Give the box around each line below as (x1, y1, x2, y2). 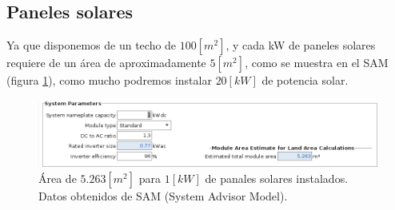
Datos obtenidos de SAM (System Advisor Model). (38, 187, 288, 204)
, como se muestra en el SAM (245, 54, 389, 71)
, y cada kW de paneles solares (225, 37, 376, 53)
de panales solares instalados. (205, 169, 349, 186)
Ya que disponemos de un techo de (6, 37, 177, 53)
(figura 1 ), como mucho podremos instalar (6, 72, 212, 89)
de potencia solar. (261, 72, 349, 89)
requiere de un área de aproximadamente (6, 54, 206, 71)
